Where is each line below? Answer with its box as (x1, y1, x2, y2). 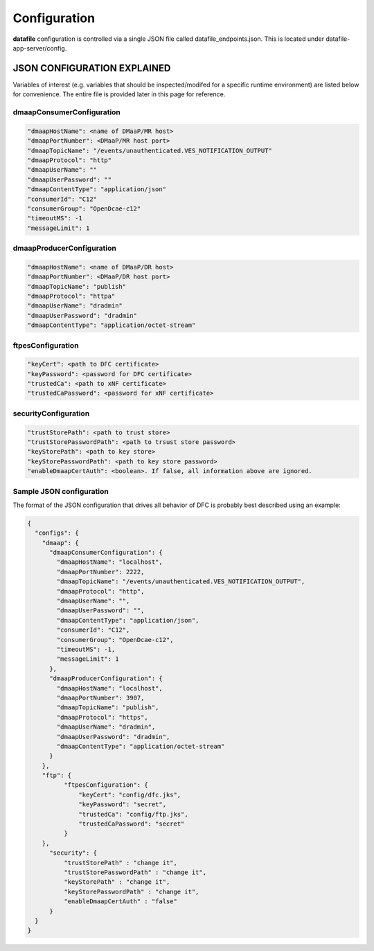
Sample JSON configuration (12, 486, 109, 496)
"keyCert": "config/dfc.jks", (78, 790, 181, 799)
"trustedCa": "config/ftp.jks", (78, 810, 188, 818)
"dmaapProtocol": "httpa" (27, 292, 116, 300)
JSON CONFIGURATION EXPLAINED (12, 62, 171, 74)
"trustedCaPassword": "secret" (78, 820, 185, 828)
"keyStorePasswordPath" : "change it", (63, 887, 199, 896)
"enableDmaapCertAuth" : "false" (63, 898, 178, 905)
